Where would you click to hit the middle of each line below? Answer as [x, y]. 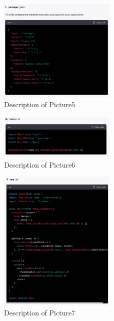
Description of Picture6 [40, 164]
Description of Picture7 [40, 313]
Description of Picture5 [40, 104]
